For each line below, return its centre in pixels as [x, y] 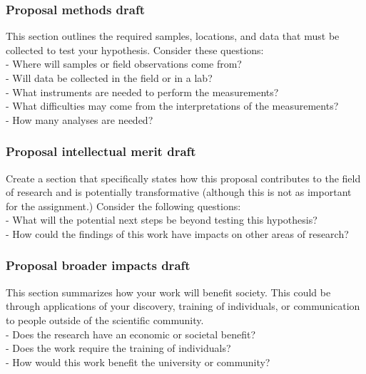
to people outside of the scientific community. [105, 320]
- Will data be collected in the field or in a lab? [109, 78]
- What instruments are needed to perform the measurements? [142, 92]
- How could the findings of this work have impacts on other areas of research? [177, 233]
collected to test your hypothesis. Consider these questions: [135, 50]
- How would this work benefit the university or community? [138, 362]
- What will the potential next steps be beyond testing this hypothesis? [162, 220]
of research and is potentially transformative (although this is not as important [179, 192]
